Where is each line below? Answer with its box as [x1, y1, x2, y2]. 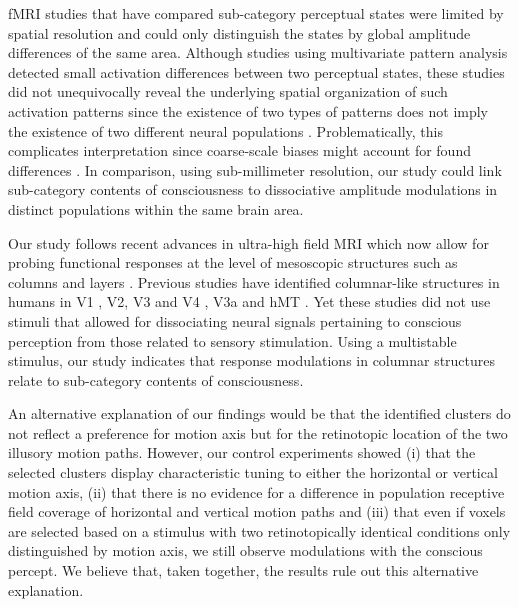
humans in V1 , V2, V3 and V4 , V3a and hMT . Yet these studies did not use [8, 291, 491, 312]
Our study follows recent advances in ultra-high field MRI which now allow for [8, 232, 489, 253]
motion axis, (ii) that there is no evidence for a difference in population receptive [8, 481, 505, 502]
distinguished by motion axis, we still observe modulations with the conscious [8, 540, 483, 561]
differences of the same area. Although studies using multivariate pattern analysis [8, 42, 508, 63]
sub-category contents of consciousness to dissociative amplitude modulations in [8, 179, 498, 200]
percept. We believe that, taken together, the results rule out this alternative [8, 560, 479, 581]
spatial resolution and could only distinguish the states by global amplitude [8, 22, 471, 43]
